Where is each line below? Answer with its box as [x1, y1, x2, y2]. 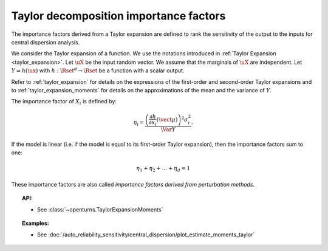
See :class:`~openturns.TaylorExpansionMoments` [37, 205, 163, 213]
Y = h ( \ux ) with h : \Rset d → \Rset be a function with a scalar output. [11, 66, 185, 74]
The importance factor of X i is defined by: [11, 98, 117, 106]
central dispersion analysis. [11, 38, 80, 46]
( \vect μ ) [156, 116, 178, 123]
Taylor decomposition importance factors [11, 9, 226, 22]
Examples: [22, 219, 49, 227]
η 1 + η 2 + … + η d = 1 [136, 165, 191, 173]
